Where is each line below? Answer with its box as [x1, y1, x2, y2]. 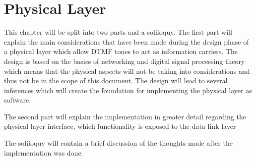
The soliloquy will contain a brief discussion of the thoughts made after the [4, 138, 233, 148]
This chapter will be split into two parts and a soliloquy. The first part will [4, 27, 232, 37]
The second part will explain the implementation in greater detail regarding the [4, 111, 246, 121]
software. [4, 95, 31, 105]
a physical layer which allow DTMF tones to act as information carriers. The [4, 46, 238, 56]
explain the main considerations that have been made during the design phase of [4, 36, 249, 47]
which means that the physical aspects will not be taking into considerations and [4, 65, 250, 76]
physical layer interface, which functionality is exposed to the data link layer [4, 121, 236, 131]
